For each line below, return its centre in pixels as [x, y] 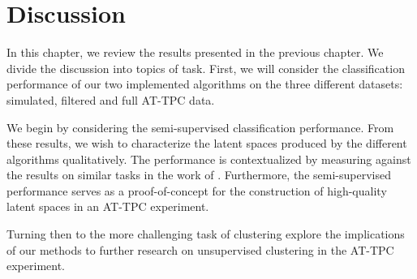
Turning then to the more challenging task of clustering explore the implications [206, 234]
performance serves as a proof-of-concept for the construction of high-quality [197, 190]
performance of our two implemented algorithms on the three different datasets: [205, 84]
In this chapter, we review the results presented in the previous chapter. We [195, 52]
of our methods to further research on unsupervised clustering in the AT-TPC [200, 249]
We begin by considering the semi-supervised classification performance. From [200, 127]
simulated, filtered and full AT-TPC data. [111, 99]
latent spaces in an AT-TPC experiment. [108, 206]
